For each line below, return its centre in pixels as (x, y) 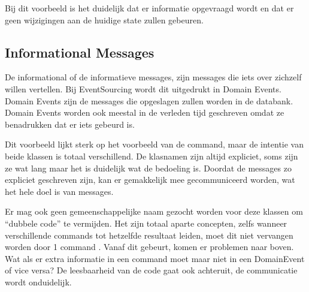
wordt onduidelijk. (38, 282)
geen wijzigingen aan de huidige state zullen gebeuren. (104, 19)
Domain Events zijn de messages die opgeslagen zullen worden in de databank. (149, 100)
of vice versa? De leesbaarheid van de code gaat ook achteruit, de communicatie (151, 270)
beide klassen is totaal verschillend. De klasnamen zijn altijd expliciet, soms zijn (152, 156)
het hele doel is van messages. (59, 191)
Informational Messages (80, 52)
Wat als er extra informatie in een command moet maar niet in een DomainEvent (155, 258)
